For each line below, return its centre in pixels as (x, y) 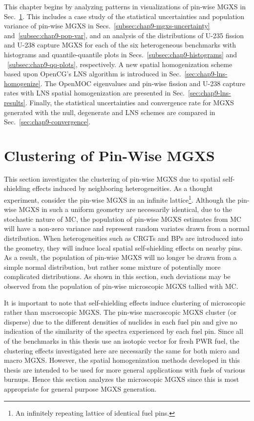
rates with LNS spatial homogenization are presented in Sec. (95, 93)
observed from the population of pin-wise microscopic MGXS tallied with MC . (121, 286)
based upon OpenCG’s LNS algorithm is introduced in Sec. (93, 74)
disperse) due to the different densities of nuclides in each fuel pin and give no (121, 321)
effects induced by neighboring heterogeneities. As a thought (123, 188)
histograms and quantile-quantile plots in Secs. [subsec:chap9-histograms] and (121, 54)
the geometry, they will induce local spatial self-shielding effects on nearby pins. (123, 247)
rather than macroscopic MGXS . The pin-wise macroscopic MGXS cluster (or (120, 312)
